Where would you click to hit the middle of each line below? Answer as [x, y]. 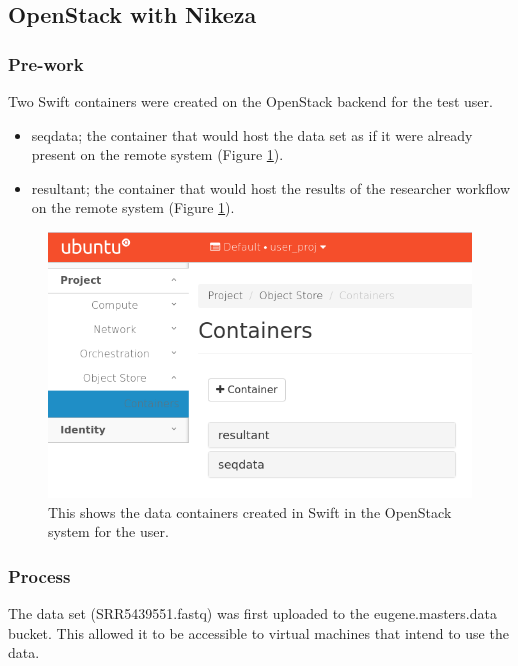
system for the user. [108, 531]
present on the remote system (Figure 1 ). [157, 154]
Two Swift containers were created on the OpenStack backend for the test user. [250, 101]
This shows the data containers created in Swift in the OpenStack [250, 511]
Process [39, 575]
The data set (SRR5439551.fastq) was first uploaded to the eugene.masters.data [252, 613]
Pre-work [46, 63]
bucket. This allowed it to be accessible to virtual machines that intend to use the [258, 632]
